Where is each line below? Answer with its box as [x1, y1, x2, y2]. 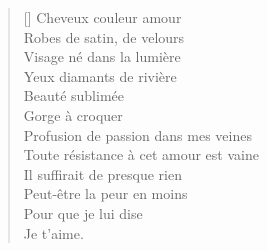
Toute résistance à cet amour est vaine [23, 144, 259, 165]
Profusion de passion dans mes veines [23, 124, 252, 145]
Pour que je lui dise [23, 202, 143, 223]
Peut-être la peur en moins [23, 183, 188, 204]
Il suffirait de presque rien [23, 163, 182, 184]
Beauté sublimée [23, 85, 124, 106]
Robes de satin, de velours [23, 26, 185, 47]
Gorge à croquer [23, 104, 123, 125]
